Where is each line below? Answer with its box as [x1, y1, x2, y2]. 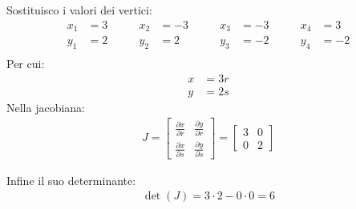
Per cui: [6, 54, 45, 71]
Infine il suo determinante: [6, 171, 136, 188]
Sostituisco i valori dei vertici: [6, 2, 152, 18]
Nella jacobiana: [6, 98, 86, 115]
